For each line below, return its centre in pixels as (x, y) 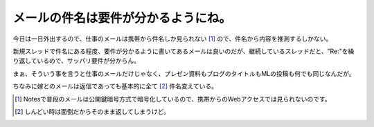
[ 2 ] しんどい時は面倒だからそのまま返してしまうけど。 (92, 111)
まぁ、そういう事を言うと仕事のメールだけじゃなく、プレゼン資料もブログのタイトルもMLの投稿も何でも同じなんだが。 (184, 73)
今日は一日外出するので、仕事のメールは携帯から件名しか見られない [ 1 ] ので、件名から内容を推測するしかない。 (172, 39)
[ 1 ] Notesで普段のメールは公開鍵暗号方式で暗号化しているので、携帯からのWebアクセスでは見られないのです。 (173, 99)
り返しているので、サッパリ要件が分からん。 (77, 61)
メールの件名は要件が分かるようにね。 (122, 18)
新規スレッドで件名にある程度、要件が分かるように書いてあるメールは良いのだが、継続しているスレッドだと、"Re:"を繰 (184, 51)
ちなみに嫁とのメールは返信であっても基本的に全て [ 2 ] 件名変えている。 (115, 86)
